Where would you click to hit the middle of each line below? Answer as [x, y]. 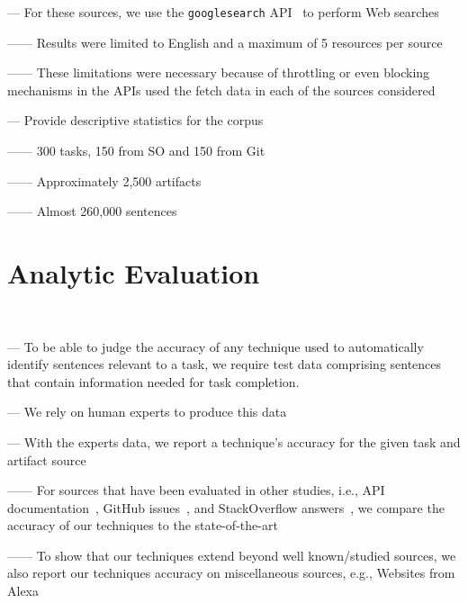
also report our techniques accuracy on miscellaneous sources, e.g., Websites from [231, 573]
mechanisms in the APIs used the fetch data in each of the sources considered [221, 90]
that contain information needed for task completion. [153, 381]
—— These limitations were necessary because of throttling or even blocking [219, 72]
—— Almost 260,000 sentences [92, 211]
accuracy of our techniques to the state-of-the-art [143, 525]
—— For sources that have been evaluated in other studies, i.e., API [196, 490]
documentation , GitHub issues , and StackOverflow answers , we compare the [226, 507]
